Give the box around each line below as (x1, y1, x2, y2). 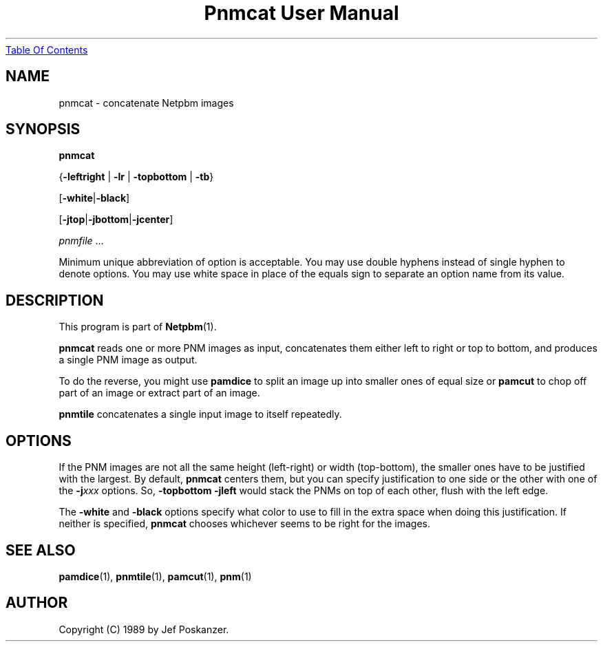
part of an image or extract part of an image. (59, 387, 260, 399)
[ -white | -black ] (59, 192, 130, 204)
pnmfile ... (59, 235, 104, 247)
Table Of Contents (6, 43, 88, 56)
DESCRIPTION (6, 291, 104, 309)
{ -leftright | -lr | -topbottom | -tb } (59, 171, 214, 183)
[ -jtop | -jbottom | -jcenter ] (59, 213, 173, 226)
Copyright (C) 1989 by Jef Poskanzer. (59, 623, 229, 635)
